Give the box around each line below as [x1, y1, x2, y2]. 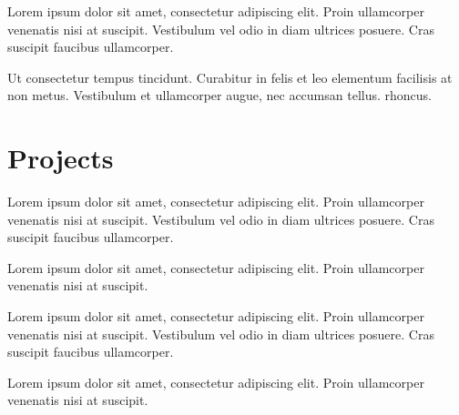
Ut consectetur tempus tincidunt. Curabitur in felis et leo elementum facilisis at [7, 67, 453, 86]
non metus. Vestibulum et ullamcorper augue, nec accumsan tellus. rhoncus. [7, 86, 433, 105]
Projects [7, 139, 114, 177]
